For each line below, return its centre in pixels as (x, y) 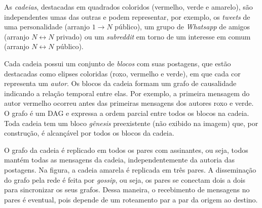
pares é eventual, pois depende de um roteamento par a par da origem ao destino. (131, 199)
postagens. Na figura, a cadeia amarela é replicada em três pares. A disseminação (130, 169)
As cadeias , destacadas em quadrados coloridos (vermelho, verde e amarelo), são (128, 7)
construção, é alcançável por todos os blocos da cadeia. (89, 133)
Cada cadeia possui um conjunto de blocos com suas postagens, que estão (118, 63)
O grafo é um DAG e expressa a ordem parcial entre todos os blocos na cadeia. (127, 113)
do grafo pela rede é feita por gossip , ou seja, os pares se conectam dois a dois (125, 179)
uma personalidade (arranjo (47, 27)
